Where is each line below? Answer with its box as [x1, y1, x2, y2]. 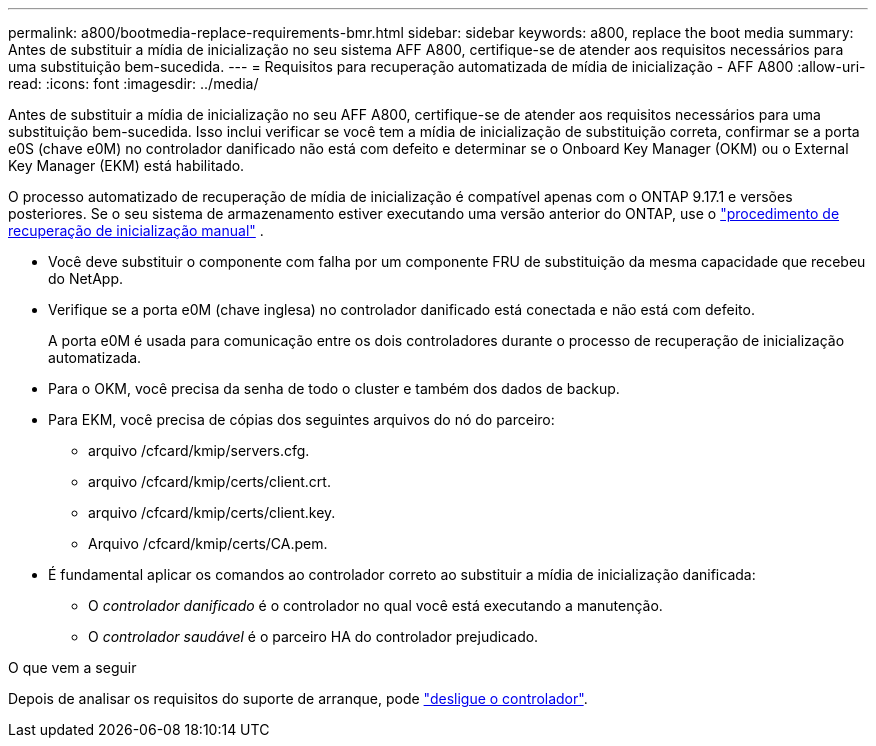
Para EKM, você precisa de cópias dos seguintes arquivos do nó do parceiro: [48, 411, 555, 428]
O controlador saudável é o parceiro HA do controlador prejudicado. [88, 628, 539, 645]
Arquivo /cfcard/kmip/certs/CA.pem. [88, 535, 328, 552]
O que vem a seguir [8, 659, 137, 676]
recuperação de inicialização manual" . [8, 222, 264, 239]
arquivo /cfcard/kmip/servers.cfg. [88, 442, 310, 459]
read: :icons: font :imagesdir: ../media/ [8, 75, 259, 92]
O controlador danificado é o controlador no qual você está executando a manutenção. [88, 597, 663, 614]
